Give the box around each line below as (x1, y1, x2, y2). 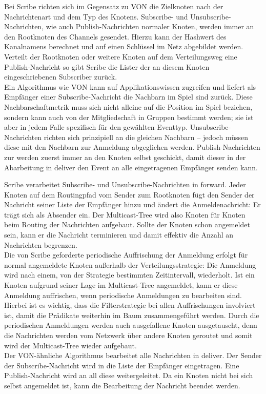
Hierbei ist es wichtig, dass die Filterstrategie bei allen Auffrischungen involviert (4, 300, 256, 310)
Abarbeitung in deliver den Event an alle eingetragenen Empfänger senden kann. (4, 162, 258, 172)
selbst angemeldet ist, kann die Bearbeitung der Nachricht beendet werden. (4, 380, 240, 390)
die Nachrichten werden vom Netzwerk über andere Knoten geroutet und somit (4, 330, 253, 340)
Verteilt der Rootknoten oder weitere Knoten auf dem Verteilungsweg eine (4, 51, 237, 62)
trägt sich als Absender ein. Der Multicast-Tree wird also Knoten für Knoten (4, 209, 245, 220)
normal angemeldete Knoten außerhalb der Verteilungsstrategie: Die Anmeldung (4, 259, 256, 270)
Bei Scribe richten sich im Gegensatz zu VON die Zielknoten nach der (4, 1, 223, 11)
